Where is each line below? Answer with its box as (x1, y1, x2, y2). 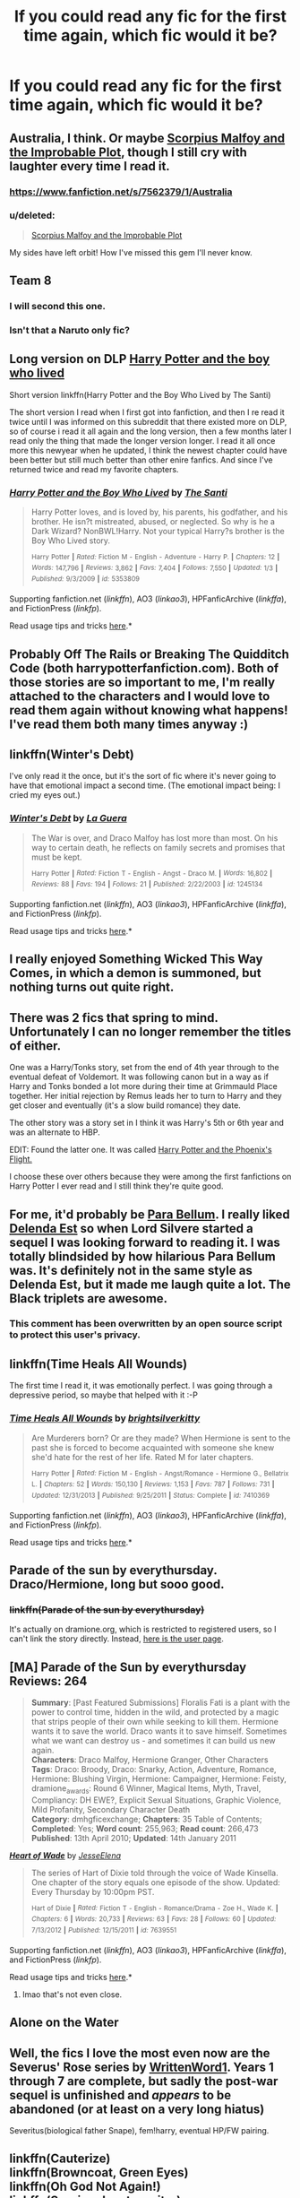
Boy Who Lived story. (30, 535, 110, 546)
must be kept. (30, 852, 82, 862)
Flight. (9, 1154, 33, 1164)
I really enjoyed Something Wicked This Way (9, 952, 263, 967)
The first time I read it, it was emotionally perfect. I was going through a (9, 1380, 273, 1391)
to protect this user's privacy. (9, 1328, 141, 1341)
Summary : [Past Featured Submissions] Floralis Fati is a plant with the (30, 1697, 291, 1709)
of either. (9, 1038, 61, 1053)
